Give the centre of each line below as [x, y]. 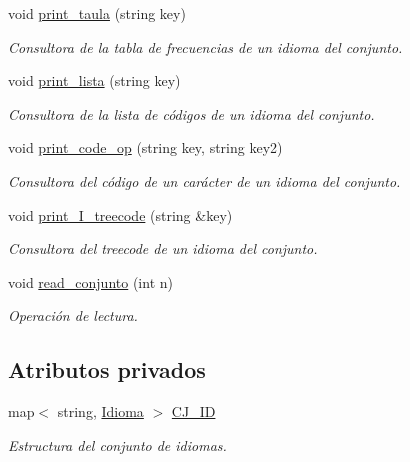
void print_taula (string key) [97, 13]
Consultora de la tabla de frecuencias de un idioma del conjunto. [205, 46]
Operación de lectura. [73, 315]
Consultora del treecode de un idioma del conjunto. [163, 248]
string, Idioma [100, 411]
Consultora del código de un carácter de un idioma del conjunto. [204, 180]
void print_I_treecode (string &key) [120, 214]
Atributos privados [107, 369]
